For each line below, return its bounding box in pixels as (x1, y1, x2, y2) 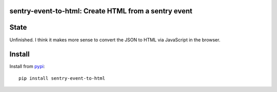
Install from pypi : (9, 63, 45, 70)
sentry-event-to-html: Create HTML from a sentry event (9, 7, 192, 15)
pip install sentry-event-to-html (18, 75, 105, 81)
